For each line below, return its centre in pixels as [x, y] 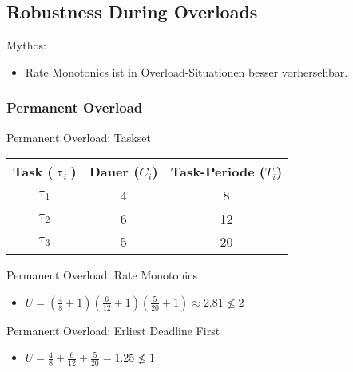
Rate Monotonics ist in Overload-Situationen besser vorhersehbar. [186, 71]
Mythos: [26, 45]
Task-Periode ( [218, 172]
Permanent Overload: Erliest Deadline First [113, 330]
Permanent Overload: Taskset [79, 137]
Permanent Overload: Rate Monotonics [102, 275]
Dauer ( [114, 172]
